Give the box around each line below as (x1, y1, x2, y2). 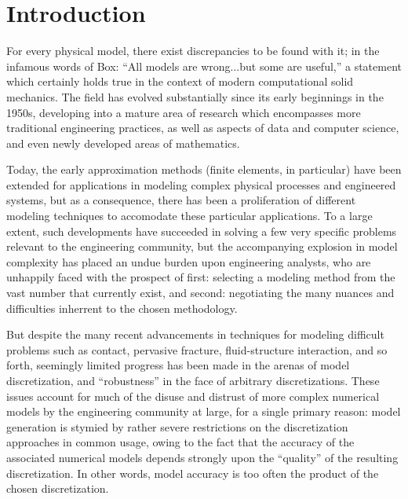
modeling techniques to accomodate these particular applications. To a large (6, 207, 373, 224)
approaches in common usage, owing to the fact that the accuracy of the (6, 434, 355, 450)
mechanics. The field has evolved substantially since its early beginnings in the (6, 88, 384, 105)
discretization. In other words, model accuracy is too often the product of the (6, 464, 379, 481)
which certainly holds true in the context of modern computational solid (6, 73, 354, 90)
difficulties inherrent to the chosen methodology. (6, 299, 238, 316)
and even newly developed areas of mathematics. (6, 134, 240, 151)
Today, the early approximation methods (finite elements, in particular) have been (6, 161, 402, 178)
